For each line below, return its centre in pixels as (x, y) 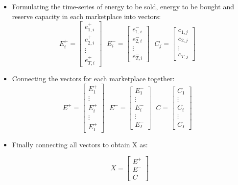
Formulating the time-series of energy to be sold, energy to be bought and (123, 6)
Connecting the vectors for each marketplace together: (93, 79)
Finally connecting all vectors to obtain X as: (80, 144)
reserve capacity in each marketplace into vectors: (86, 16)
